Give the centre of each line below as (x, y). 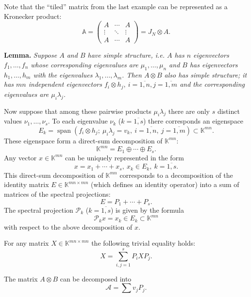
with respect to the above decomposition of (68, 227)
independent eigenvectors (65, 84)
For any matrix (26, 243)
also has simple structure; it (206, 74)
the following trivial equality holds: (143, 243)
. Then (132, 74)
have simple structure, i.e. (126, 55)
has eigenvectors (214, 64)
